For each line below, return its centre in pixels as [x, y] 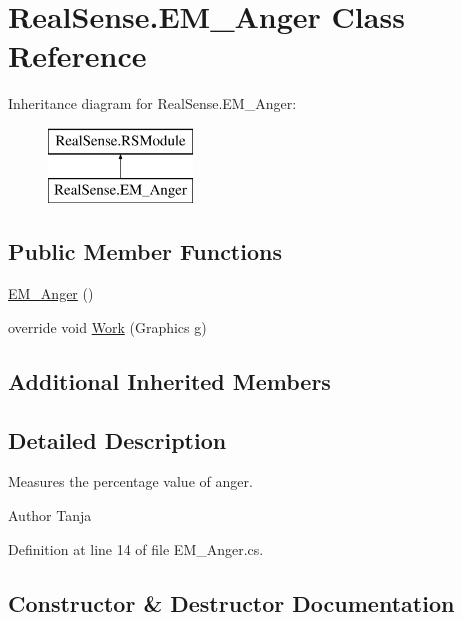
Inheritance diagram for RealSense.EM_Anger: [152, 103]
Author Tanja [50, 515]
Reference [77, 55]
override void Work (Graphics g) [107, 326]
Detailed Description [117, 439]
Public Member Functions [145, 251]
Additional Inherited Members [169, 380]
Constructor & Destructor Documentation [231, 602]
